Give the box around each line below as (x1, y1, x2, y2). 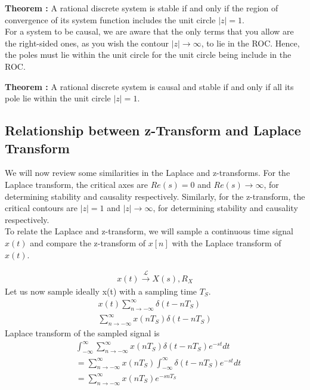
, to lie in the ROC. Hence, (201, 36, 300, 49)
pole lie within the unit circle (5, 92, 111, 104)
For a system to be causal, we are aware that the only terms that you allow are (5, 25, 294, 38)
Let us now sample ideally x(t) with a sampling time (5, 284, 197, 297)
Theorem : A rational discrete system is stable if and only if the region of (5, 2, 278, 14)
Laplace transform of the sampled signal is (5, 327, 160, 339)
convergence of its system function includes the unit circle (5, 13, 216, 26)
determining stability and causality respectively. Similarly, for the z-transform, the (5, 190, 305, 202)
